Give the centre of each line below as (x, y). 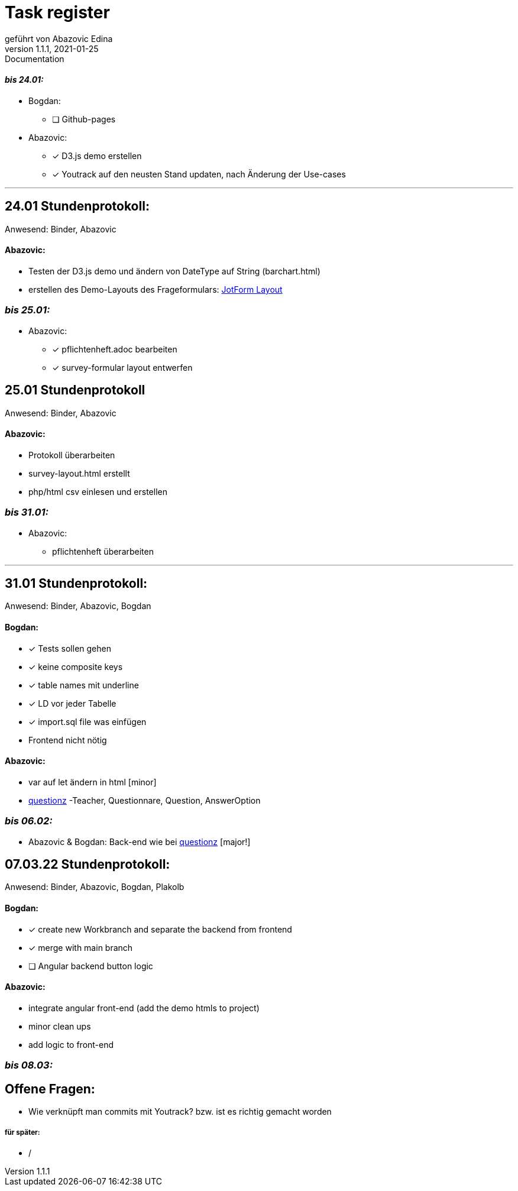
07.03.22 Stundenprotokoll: (88, 865)
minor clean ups (60, 1026)
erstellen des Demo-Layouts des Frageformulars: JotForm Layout (156, 290)
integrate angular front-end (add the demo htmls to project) (144, 1008)
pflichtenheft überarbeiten (103, 551)
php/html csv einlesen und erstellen (98, 491)
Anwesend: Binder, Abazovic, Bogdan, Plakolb (95, 887)
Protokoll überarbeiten (72, 455)
